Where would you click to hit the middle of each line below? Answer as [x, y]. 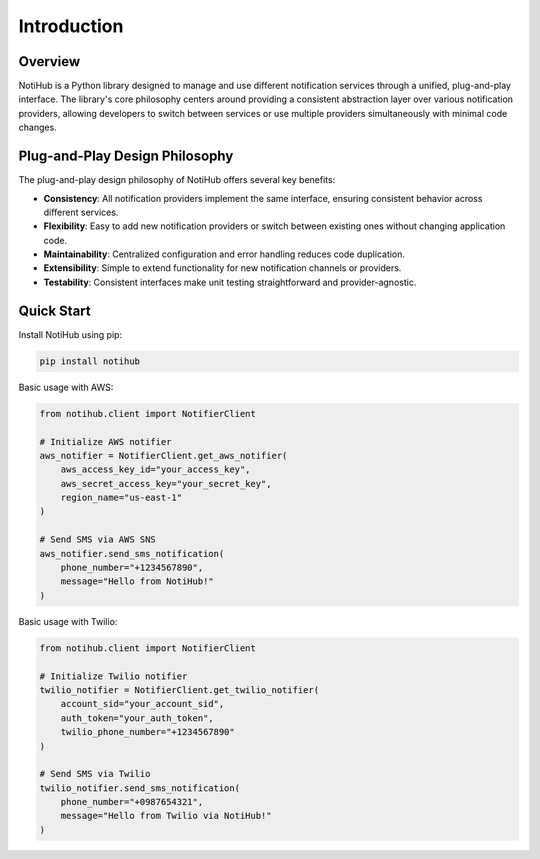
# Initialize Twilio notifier [113, 676]
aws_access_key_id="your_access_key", [155, 469]
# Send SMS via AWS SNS [98, 539]
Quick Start [54, 310]
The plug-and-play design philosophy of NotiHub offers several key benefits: [177, 180]
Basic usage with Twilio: [68, 621]
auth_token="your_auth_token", [137, 718]
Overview [49, 61]
